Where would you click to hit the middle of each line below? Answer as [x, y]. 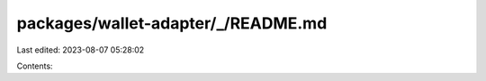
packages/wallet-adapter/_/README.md [172, 23]
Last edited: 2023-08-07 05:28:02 [81, 50]
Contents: [35, 66]
